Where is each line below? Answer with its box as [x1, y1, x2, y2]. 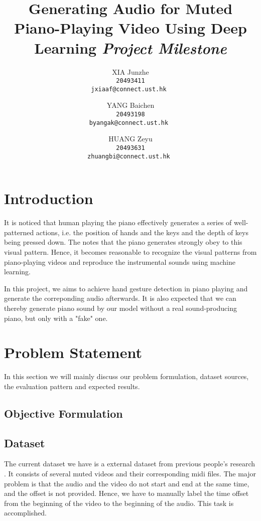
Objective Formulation [4, 405, 123, 421]
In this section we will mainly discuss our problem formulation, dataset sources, [4, 371, 249, 382]
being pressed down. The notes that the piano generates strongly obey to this [4, 237, 242, 247]
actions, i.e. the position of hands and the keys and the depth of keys [36, 227, 248, 237]
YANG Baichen [106, 100, 155, 110]
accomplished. [4, 507, 47, 518]
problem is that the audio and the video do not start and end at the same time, [4, 478, 249, 488]
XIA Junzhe [112, 66, 149, 77]
